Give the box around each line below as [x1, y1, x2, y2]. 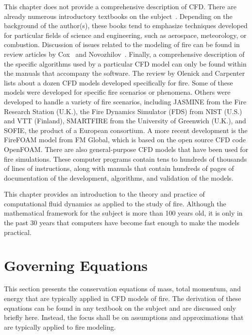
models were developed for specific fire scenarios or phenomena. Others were [4, 87, 231, 97]
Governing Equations [4, 255, 148, 275]
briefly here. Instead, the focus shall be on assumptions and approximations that [4, 312, 244, 322]
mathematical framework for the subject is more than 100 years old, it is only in [4, 208, 243, 218]
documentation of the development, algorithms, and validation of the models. [4, 172, 234, 183]
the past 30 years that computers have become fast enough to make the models [4, 218, 239, 228]
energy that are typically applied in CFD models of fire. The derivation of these [4, 293, 241, 303]
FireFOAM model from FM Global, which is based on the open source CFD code [4, 134, 246, 145]
